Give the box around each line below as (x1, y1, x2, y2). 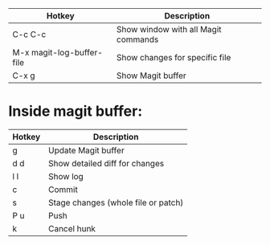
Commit (47, 184, 78, 195)
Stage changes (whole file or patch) (47, 197, 184, 208)
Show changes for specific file (116, 52, 231, 63)
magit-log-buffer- (31, 47, 103, 58)
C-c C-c (12, 29, 47, 39)
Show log (47, 170, 84, 182)
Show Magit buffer (116, 70, 186, 81)
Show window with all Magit (116, 24, 222, 35)
